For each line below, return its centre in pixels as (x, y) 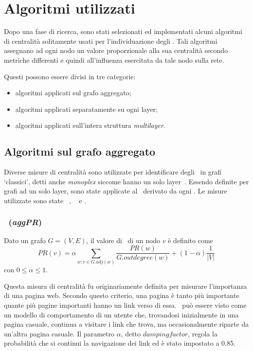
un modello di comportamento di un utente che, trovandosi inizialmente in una (121, 314)
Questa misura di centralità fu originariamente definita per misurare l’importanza (126, 286)
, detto (131, 333)
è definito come (190, 240)
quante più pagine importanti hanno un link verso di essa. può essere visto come (125, 305)
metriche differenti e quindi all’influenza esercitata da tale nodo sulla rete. (114, 60)
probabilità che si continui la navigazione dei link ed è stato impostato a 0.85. (120, 343)
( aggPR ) (25, 222)
